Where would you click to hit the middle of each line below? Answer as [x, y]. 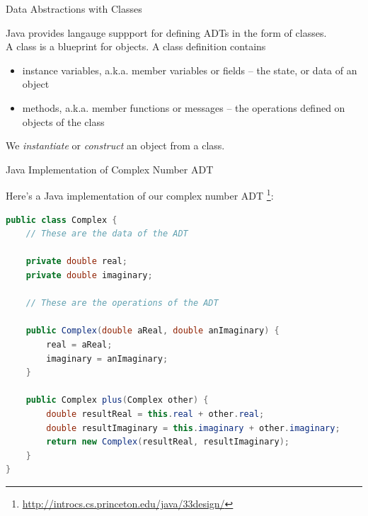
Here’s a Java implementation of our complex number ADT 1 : [140, 194]
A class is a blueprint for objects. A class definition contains [136, 46]
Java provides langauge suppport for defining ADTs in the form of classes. [166, 32]
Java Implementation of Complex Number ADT [110, 169]
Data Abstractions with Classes [74, 8]
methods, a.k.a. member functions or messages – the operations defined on [184, 107]
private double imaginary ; [89, 275]
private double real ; [76, 262]
